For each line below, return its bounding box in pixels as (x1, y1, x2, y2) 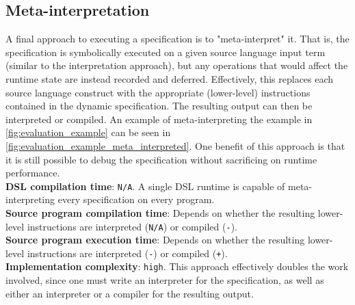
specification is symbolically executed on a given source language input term (5, 44, 326, 59)
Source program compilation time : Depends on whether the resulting (5, 205, 315, 220)
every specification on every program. (57, 192, 215, 207)
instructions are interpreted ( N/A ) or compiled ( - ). (27, 219, 237, 233)
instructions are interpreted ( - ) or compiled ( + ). (27, 246, 228, 260)
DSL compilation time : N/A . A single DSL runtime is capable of (5, 178, 285, 193)
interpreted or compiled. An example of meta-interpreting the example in (5, 111, 313, 126)
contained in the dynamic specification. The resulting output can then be (5, 98, 313, 113)
